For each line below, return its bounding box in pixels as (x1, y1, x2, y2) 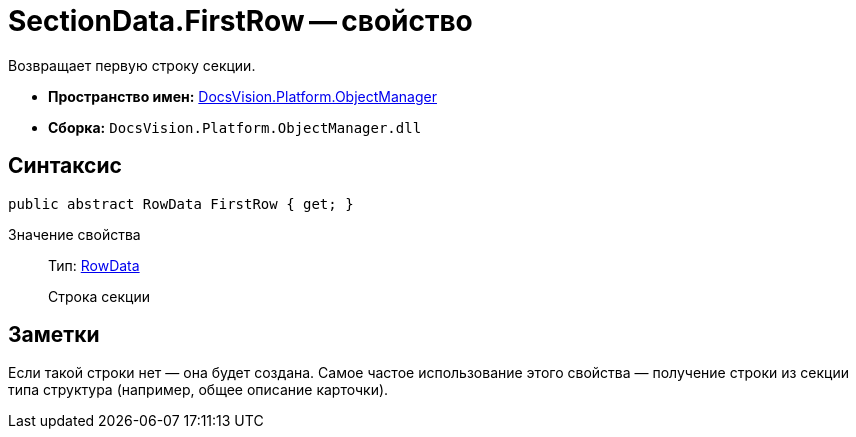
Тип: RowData (48, 256, 140, 274)
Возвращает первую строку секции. (8, 56, 256, 74)
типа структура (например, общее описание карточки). (8, 381, 389, 399)
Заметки (8, 322, 100, 348)
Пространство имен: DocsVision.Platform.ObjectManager (48, 87, 437, 105)
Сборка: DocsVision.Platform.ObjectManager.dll (48, 118, 422, 136)
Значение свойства (8, 225, 141, 243)
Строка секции (48, 287, 150, 305)
